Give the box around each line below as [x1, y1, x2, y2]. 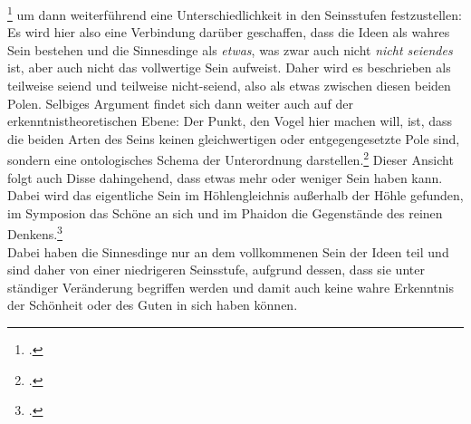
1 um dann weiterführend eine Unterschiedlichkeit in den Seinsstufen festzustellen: [7, 3, 462, 24]
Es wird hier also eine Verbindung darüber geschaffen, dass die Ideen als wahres [7, 23, 450, 42]
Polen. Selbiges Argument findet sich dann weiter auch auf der [7, 93, 353, 112]
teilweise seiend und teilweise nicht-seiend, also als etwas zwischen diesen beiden [7, 76, 451, 95]
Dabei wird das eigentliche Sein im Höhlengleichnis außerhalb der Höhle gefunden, [7, 186, 464, 205]
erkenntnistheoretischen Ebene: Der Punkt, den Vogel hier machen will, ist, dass [7, 111, 453, 130]
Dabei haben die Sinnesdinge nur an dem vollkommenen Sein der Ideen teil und [7, 242, 449, 261]
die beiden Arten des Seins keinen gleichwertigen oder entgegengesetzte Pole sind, [7, 129, 460, 148]
